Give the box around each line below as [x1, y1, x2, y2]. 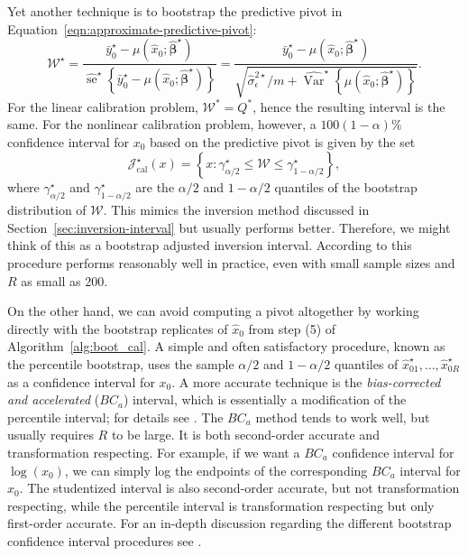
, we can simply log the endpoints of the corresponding [64, 460, 368, 479]
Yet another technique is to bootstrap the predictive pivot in [7, 2, 343, 20]
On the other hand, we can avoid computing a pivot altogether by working [7, 301, 419, 320]
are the [135, 178, 175, 197]
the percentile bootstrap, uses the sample [7, 354, 234, 373]
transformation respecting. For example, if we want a [7, 442, 300, 461]
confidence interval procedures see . [7, 531, 202, 550]
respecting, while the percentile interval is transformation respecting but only [7, 496, 435, 514]
